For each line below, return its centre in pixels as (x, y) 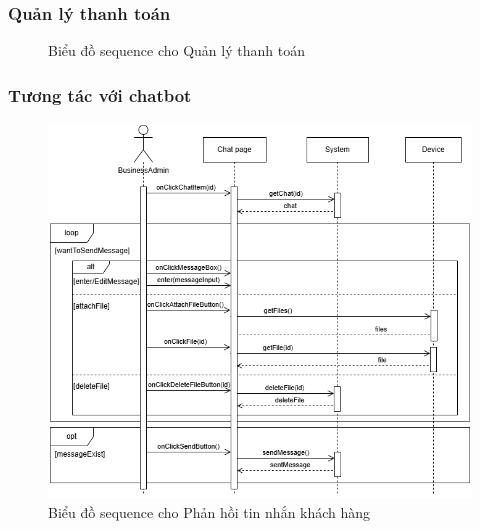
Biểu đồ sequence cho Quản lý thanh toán (176, 50)
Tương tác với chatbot (100, 94)
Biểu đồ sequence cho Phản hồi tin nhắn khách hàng (209, 511)
